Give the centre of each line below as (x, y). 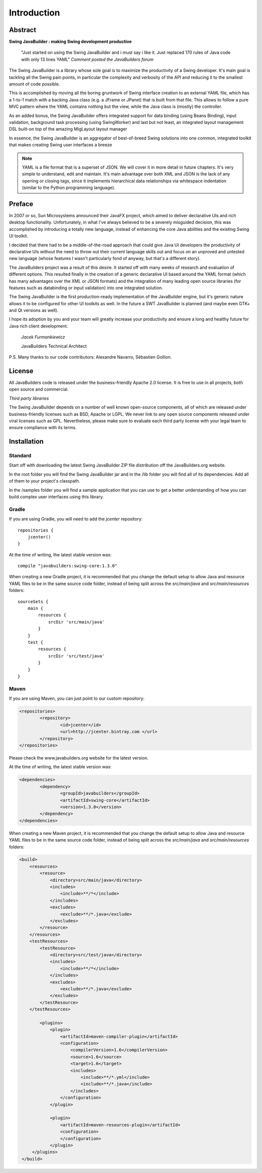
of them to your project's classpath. (45, 481)
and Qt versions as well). (34, 310)
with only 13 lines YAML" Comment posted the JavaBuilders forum (87, 59)
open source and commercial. (39, 389)
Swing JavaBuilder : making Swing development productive (70, 42)
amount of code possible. (34, 84)
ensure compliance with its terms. (43, 428)
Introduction (34, 13)
